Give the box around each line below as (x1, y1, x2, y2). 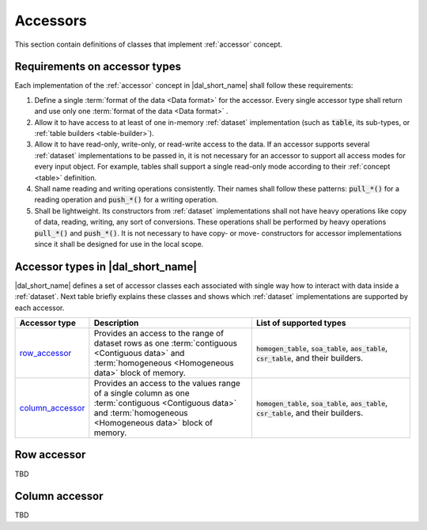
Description (93, 317, 139, 328)
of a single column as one (93, 388, 190, 399)
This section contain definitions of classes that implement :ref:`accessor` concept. (14, 40, 283, 49)
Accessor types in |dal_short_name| (14, 259, 198, 273)
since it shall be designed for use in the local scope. (34, 239, 204, 248)
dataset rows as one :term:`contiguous (93, 338, 237, 348)
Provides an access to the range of (93, 328, 225, 339)
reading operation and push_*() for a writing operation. (34, 195, 218, 205)
